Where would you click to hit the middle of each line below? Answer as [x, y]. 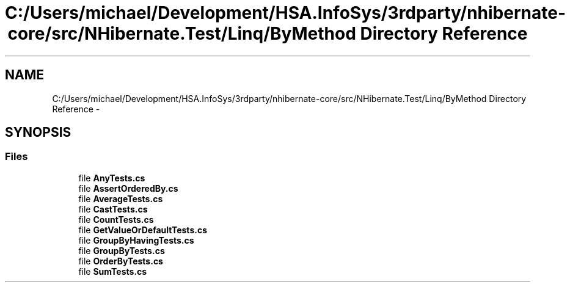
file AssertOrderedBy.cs [128, 188]
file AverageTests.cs [121, 198]
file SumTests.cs [113, 271]
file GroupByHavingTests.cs [136, 240]
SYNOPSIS [38, 133]
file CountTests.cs [116, 219]
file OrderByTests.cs [121, 261]
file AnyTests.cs [112, 178]
